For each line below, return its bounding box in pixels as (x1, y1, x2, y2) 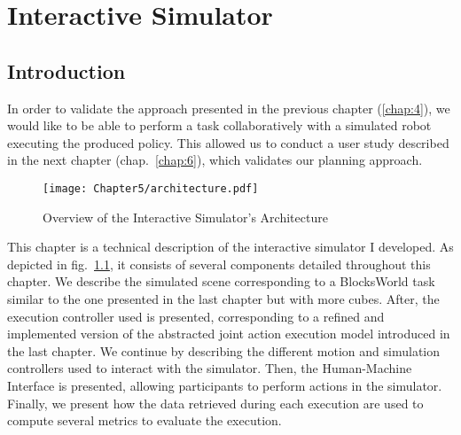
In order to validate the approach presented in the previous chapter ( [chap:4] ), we (7, 98, 450, 117)
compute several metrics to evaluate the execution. (7, 411, 282, 430)
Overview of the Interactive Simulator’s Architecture (43, 207, 328, 226)
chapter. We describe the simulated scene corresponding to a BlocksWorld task (7, 272, 435, 291)
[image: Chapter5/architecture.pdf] (43, 182, 259, 195)
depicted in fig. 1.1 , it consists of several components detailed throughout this (7, 254, 431, 273)
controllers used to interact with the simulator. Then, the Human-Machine (7, 359, 412, 377)
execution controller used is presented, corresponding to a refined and (7, 307, 385, 325)
